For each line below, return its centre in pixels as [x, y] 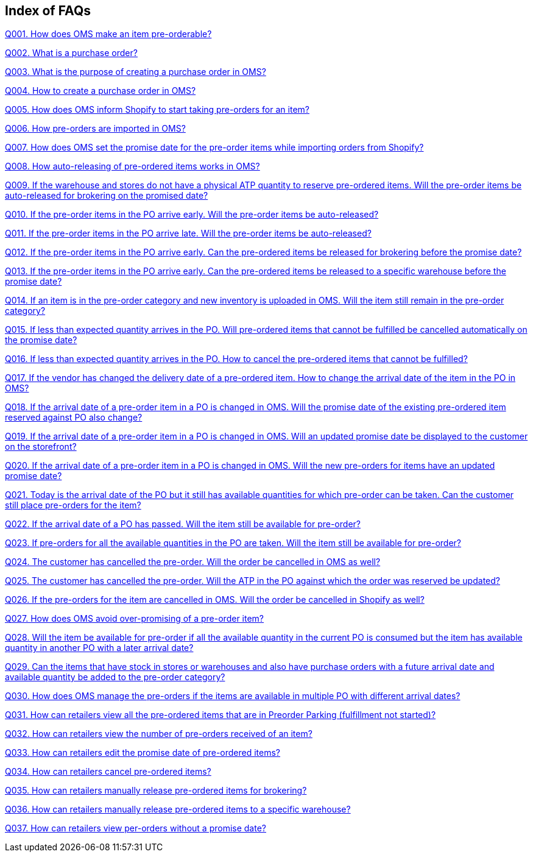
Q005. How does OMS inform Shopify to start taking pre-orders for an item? [157, 110]
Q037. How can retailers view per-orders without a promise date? [136, 828]
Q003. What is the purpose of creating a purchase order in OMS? [136, 72]
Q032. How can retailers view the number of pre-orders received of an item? [159, 734]
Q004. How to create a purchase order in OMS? [101, 91]
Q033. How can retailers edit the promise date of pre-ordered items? [143, 753]
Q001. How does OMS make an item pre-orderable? [108, 34]
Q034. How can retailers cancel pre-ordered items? [108, 772]
